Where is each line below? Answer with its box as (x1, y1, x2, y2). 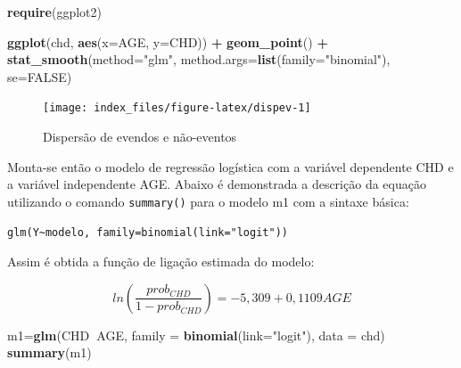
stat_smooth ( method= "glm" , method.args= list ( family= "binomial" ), (7, 50, 391, 69)
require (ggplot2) (7, 3, 102, 20)
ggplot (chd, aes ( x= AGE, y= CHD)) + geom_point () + (7, 32, 328, 51)
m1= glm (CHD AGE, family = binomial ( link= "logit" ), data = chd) (7, 325, 385, 344)
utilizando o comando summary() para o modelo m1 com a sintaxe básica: (7, 192, 409, 210)
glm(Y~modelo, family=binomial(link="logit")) (7, 226, 288, 240)
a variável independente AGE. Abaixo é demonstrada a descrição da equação (7, 175, 426, 193)
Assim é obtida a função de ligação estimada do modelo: (7, 252, 315, 271)
